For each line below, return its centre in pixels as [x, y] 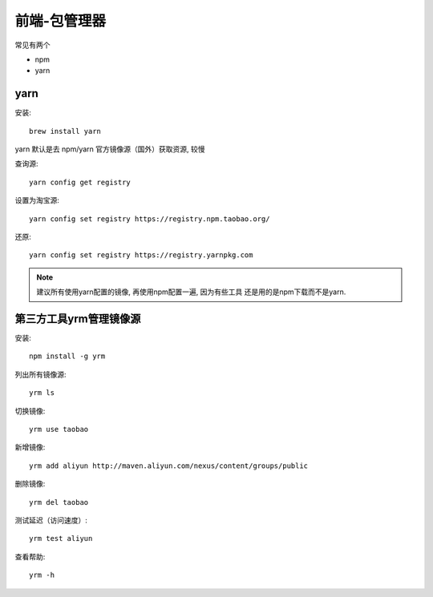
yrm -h [42, 575]
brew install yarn [65, 131]
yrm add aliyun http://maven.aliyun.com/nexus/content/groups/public [169, 466]
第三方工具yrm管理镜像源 [78, 319]
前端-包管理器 [61, 21]
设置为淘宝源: [37, 200]
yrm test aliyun [61, 539]
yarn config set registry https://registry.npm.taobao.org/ [150, 219]
